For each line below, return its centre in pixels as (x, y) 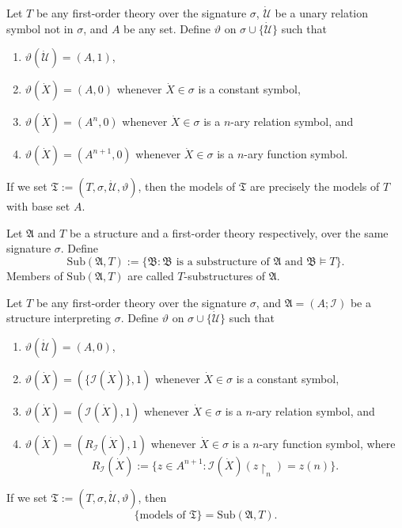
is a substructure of (223, 262)
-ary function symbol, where (327, 443)
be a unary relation (322, 13)
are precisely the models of (315, 186)
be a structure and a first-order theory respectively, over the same (229, 232)
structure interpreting (59, 318)
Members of (35, 275)
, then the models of (187, 186)
